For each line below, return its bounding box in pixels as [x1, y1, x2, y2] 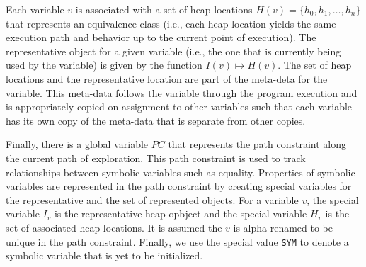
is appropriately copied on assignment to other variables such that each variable [6, 99, 353, 114]
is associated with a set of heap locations [75, 2, 253, 16]
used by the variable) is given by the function [6, 57, 202, 72]
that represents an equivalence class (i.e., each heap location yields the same [6, 16, 336, 30]
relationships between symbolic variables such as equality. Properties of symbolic [6, 164, 355, 179]
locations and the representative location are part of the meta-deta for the [6, 71, 328, 86]
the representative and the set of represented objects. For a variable [6, 192, 299, 207]
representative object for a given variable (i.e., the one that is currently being [6, 43, 341, 58]
